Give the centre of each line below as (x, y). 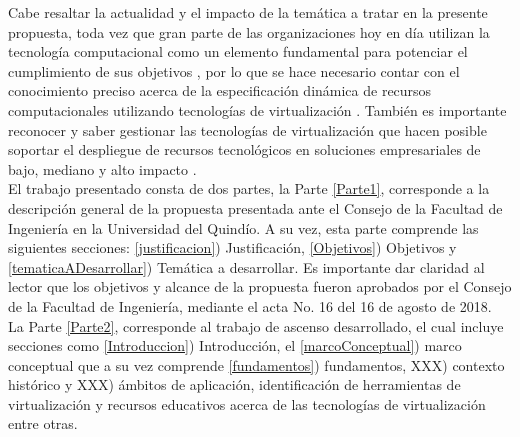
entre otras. (43, 423)
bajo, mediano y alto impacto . (102, 168)
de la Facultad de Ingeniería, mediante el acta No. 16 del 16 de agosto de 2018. (250, 305)
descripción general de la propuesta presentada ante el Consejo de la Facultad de (255, 207)
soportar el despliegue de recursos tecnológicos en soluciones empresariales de (244, 149)
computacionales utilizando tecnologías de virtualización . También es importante (257, 109)
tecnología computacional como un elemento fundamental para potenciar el (238, 51)
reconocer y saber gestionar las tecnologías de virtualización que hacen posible (247, 129)
